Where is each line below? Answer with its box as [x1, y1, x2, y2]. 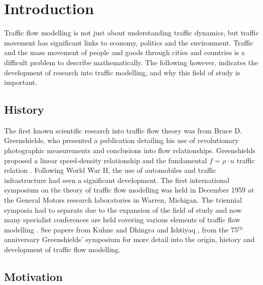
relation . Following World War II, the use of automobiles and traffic [4, 165, 216, 175]
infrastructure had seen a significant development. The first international [4, 174, 230, 185]
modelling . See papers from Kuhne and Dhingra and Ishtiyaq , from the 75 [4, 224, 238, 234]
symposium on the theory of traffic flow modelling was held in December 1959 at [4, 184, 254, 195]
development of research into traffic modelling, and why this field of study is [4, 67, 240, 77]
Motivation [4, 269, 63, 284]
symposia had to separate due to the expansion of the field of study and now [4, 204, 242, 215]
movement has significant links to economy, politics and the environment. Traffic [4, 37, 253, 47]
